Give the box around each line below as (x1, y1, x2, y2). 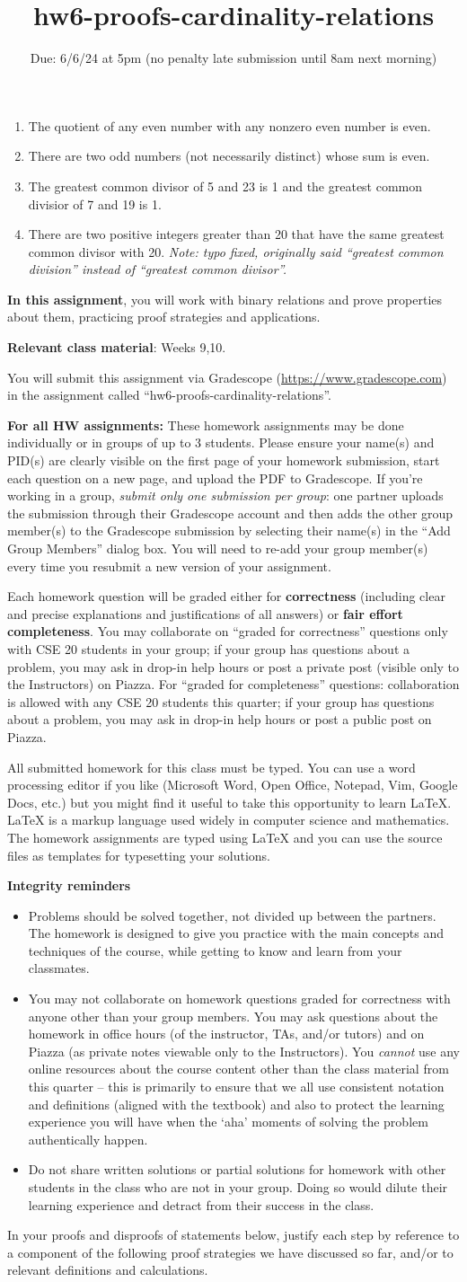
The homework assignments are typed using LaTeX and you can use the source (7, 827, 443, 846)
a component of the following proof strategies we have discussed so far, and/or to (7, 1242, 454, 1261)
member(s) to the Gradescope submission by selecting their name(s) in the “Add (7, 521, 451, 540)
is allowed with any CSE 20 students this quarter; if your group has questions (7, 692, 435, 711)
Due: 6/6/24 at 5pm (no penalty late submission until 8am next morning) (30, 49, 437, 67)
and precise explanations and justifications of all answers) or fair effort (7, 604, 403, 623)
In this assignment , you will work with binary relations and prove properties (7, 289, 443, 308)
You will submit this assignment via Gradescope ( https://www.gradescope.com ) (7, 367, 447, 386)
